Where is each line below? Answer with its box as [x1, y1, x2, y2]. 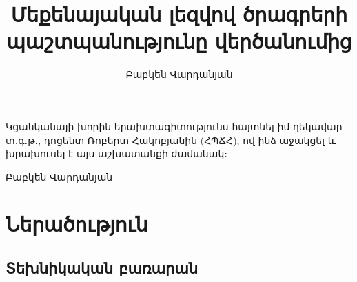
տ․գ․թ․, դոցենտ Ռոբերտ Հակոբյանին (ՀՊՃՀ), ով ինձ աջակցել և [6, 132, 336, 147]
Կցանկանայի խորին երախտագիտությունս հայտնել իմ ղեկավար [6, 119, 343, 133]
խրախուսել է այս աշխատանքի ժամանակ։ [6, 146, 227, 161]
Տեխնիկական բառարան [6, 257, 198, 279]
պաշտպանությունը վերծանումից [6, 27, 352, 55]
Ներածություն [6, 210, 148, 238]
